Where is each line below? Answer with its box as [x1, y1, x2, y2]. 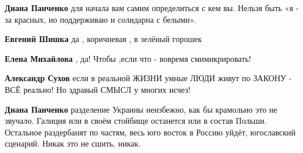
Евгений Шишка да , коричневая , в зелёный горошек [5, 33, 202, 45]
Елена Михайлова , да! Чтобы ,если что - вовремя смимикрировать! [5, 52, 251, 64]
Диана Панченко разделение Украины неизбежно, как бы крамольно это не [5, 103, 278, 115]
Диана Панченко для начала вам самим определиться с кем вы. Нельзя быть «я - [5, 2, 299, 13]
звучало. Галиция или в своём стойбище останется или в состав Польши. [5, 114, 267, 127]
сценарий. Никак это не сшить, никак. [5, 137, 141, 149]
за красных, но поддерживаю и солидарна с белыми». [5, 13, 196, 25]
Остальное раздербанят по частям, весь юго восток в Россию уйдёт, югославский [5, 126, 296, 138]
